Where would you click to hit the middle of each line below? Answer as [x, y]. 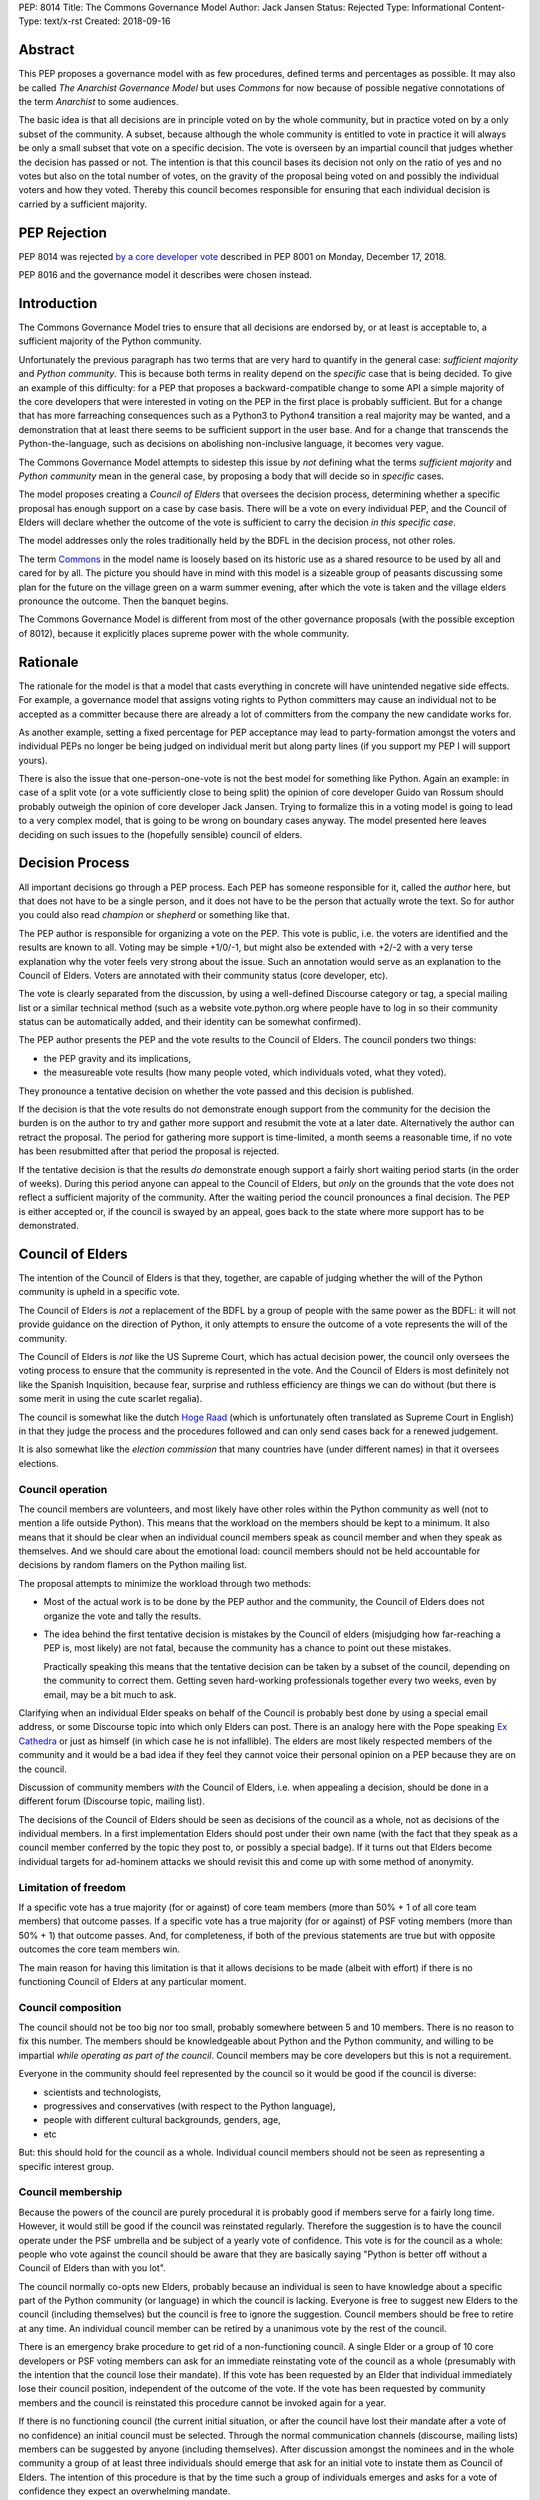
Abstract [46, 50]
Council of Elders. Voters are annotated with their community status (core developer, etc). [203, 975]
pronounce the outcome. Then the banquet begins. [123, 601]
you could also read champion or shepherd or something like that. [154, 915]
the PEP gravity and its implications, [117, 1058]
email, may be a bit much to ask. [110, 1694]
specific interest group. [66, 2166]
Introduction [58, 303]
